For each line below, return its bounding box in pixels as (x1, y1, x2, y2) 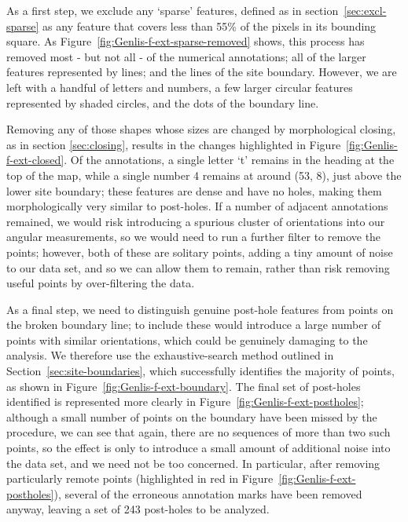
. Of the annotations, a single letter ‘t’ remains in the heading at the (64, 151, 395, 168)
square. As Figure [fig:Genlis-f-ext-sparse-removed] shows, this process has (6, 33, 365, 49)
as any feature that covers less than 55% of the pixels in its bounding (42, 17, 377, 34)
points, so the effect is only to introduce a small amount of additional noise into (6, 440, 391, 456)
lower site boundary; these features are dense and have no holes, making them (6, 182, 382, 199)
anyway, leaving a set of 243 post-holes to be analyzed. (6, 501, 270, 517)
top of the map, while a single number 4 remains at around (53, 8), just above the (6, 166, 402, 183)
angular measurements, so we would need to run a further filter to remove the (6, 228, 381, 245)
